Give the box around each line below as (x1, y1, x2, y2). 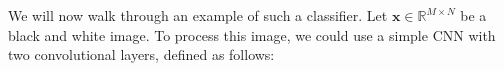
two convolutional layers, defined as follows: (8, 44, 275, 65)
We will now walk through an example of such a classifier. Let (8, 5, 388, 25)
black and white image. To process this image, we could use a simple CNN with (8, 24, 496, 45)
